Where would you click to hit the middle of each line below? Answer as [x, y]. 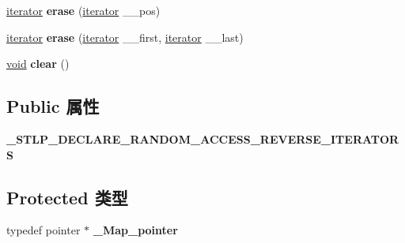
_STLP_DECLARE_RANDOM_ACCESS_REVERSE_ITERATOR [203, 138]
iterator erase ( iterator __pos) [83, 10]
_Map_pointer [135, 230]
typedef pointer [44, 230]
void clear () [38, 64]
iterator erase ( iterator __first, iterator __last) [125, 37]
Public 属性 [53, 106]
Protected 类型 [67, 197]
